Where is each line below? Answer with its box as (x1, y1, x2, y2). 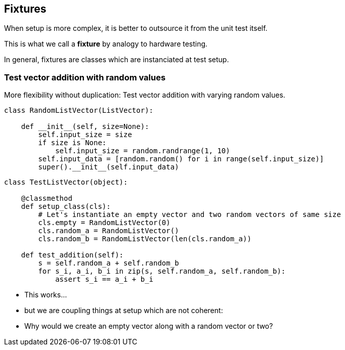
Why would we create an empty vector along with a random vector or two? (24, 322, 273, 331)
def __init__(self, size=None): (21, 122, 149, 131)
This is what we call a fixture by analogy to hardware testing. (4, 39, 208, 49)
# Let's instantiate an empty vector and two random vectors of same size (38, 210, 341, 219)
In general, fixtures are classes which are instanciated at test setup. (4, 55, 229, 64)
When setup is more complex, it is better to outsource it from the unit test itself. (4, 24, 268, 33)
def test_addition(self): (21, 251, 124, 259)
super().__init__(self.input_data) (38, 163, 179, 171)
